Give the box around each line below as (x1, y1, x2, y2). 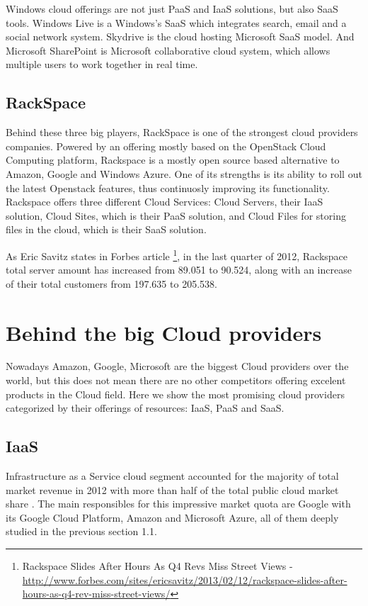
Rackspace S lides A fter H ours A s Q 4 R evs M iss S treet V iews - (22, 559, 293, 573)
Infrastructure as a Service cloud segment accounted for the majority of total (6, 468, 339, 483)
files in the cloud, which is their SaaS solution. (6, 222, 207, 237)
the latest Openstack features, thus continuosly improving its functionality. (6, 180, 330, 195)
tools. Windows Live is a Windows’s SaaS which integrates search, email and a (6, 15, 347, 30)
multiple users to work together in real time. (6, 57, 198, 72)
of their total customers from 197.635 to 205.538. (6, 276, 217, 291)
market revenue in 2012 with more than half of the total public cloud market (6, 482, 339, 497)
